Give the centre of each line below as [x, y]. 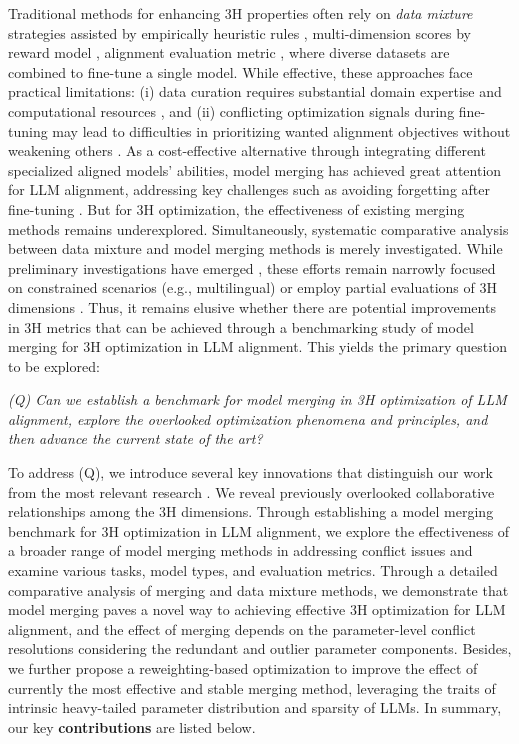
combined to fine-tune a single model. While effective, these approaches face [240, 71]
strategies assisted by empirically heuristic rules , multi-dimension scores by [239, 32]
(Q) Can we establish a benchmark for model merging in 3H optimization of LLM [257, 399]
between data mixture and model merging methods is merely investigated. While [255, 248]
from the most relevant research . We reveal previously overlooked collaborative [251, 491]
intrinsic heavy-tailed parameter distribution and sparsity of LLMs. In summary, [255, 707]
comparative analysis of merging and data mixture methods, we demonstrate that [258, 589]
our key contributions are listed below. [132, 726]
